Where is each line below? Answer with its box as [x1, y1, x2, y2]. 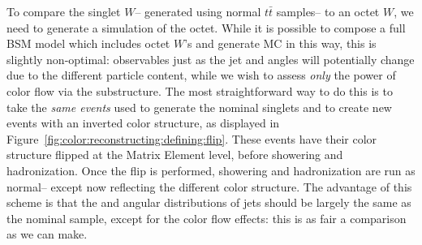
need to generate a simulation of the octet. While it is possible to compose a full [6, 19, 406, 36]
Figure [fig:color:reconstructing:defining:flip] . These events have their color [6, 130, 377, 147]
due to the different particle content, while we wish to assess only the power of [6, 67, 396, 84]
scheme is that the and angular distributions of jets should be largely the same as [6, 194, 411, 211]
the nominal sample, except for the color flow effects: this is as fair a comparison [6, 209, 407, 226]
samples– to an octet [276, 3, 380, 19]
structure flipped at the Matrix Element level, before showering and [6, 146, 343, 163]
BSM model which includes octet [6, 35, 170, 52]
